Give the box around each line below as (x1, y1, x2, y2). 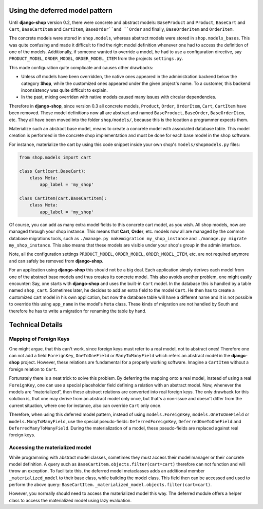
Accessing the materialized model (9, 444, 92, 451)
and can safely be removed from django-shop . (9, 258, 104, 264)
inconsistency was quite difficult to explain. (21, 87, 108, 93)
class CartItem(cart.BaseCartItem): (19, 196, 107, 201)
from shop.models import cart (19, 154, 92, 160)
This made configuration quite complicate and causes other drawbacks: (9, 64, 153, 70)
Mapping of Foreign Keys (9, 336, 70, 343)
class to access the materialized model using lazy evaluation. (9, 497, 131, 503)
